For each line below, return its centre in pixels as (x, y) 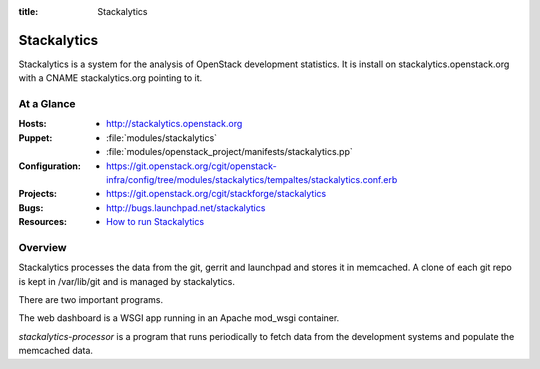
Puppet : (35, 137)
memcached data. (56, 351)
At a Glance (47, 104)
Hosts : (32, 124)
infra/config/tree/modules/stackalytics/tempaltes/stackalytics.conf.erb (252, 179)
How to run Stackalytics (155, 222)
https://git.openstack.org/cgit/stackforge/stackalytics (216, 194)
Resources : (42, 222)
